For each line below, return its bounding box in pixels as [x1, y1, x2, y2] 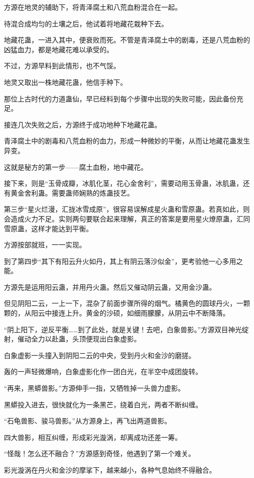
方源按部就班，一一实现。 [4, 239, 86, 250]
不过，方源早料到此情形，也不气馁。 [4, 60, 120, 71]
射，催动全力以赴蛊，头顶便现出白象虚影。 [4, 334, 141, 344]
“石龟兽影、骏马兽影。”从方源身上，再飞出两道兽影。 [4, 416, 171, 426]
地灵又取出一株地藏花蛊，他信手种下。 [4, 77, 127, 87]
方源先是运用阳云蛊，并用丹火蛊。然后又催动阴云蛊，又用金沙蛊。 [4, 281, 216, 292]
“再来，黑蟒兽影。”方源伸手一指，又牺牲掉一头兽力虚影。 [4, 383, 185, 393]
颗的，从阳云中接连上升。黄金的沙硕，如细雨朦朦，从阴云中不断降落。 [4, 308, 230, 318]
